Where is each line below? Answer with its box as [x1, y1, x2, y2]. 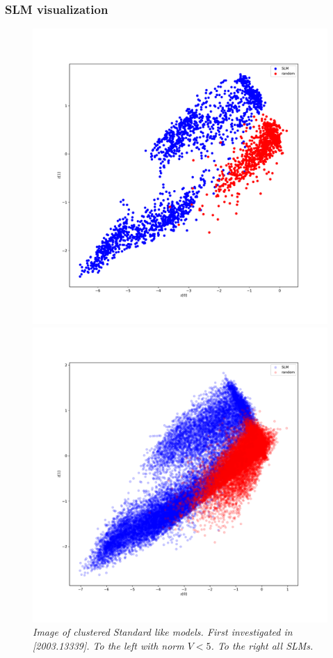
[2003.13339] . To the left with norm [33, 639, 184, 652]
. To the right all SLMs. [211, 639, 314, 652]
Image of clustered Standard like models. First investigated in [33, 625, 293, 639]
